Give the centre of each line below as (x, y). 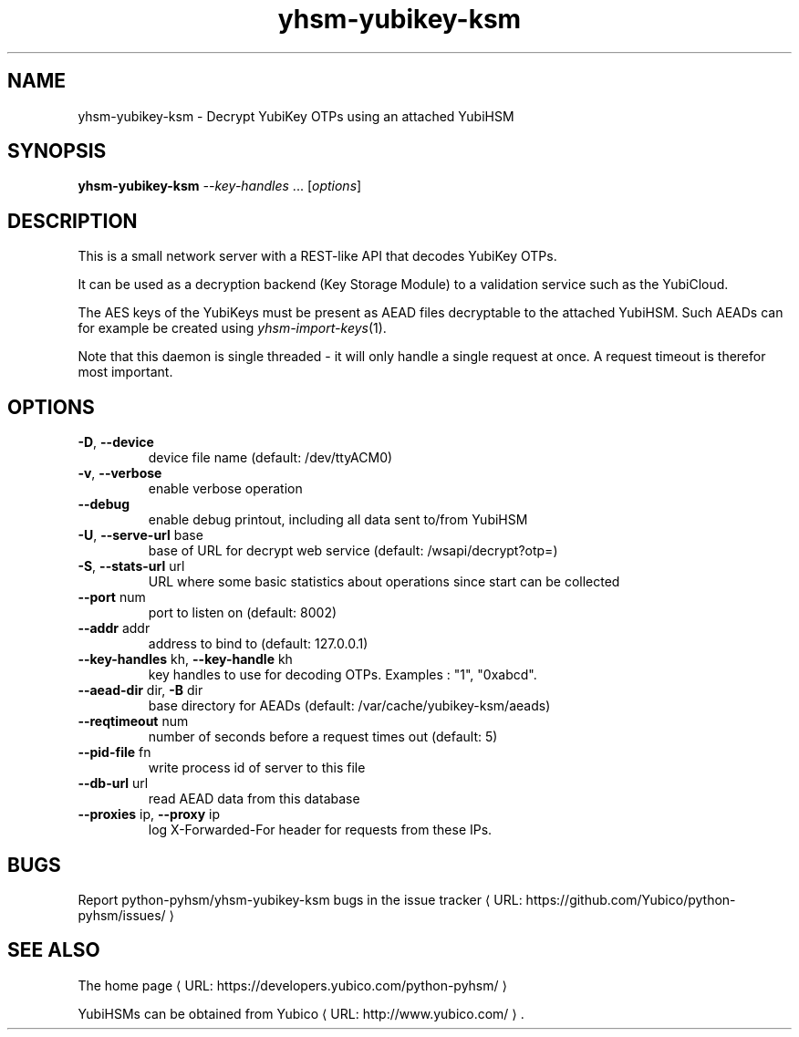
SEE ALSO (54, 950)
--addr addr (114, 628)
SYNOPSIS (57, 151)
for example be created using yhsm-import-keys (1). (232, 328)
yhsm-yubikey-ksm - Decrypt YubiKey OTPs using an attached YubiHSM (296, 116)
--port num (112, 597)
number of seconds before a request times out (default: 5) (323, 737)
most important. (125, 372)
